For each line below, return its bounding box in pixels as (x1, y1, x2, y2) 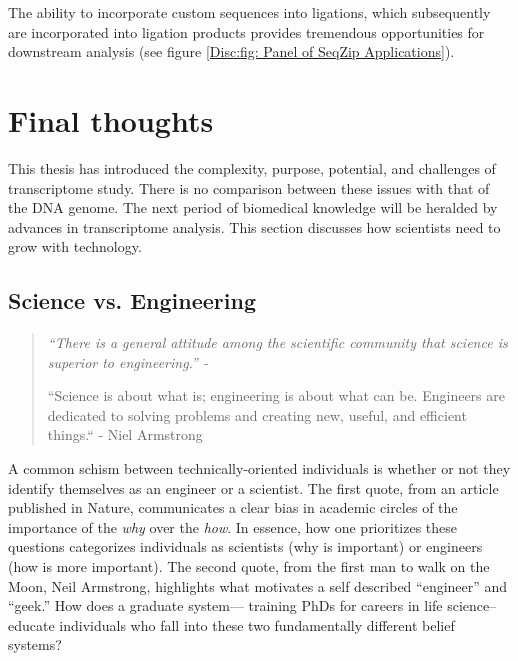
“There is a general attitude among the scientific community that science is (47, 332, 508, 353)
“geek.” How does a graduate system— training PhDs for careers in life (8, 595, 443, 616)
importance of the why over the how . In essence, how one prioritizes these (8, 516, 458, 537)
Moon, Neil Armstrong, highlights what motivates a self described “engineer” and (8, 575, 508, 596)
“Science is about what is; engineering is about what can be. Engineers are (47, 385, 505, 406)
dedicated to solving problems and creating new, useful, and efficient (47, 404, 467, 425)
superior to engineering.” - (47, 351, 208, 372)
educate (8, 614, 55, 635)
